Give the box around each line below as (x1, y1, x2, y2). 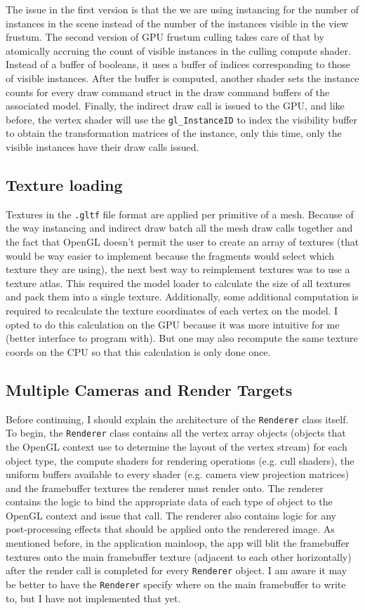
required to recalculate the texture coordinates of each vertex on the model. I (6, 303, 338, 318)
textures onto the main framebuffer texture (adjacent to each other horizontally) (6, 549, 352, 564)
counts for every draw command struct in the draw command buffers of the (6, 84, 330, 99)
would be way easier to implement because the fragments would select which (6, 248, 335, 263)
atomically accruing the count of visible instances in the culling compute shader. (6, 43, 351, 58)
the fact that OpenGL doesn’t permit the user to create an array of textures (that (6, 234, 359, 249)
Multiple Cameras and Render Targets (6, 378, 293, 400)
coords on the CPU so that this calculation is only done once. (6, 344, 271, 359)
